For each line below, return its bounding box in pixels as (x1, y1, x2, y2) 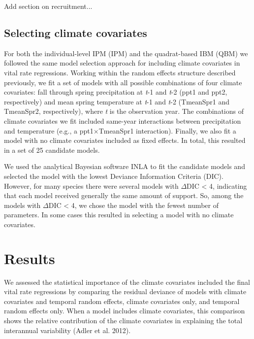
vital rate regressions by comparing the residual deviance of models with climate (4, 286, 247, 297)
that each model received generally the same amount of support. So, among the (4, 190, 244, 201)
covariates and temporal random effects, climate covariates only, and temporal (4, 296, 240, 306)
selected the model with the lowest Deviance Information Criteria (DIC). (4, 170, 223, 181)
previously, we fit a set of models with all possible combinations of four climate (4, 77, 242, 87)
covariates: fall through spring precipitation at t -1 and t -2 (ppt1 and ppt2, (4, 87, 227, 97)
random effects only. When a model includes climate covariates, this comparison (4, 305, 245, 316)
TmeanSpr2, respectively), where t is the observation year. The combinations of (4, 106, 244, 116)
